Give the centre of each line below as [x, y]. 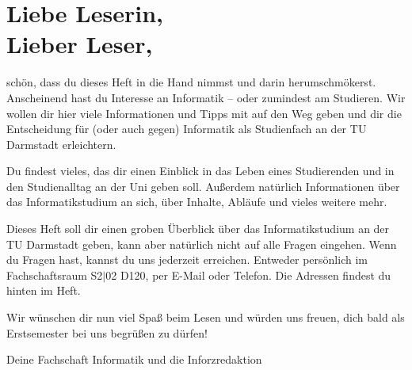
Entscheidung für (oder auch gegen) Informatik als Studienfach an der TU [187, 129]
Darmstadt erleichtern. [61, 144]
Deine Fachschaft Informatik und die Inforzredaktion [134, 359]
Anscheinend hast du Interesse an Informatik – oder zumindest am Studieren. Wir [206, 97]
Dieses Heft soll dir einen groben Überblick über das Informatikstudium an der [198, 229]
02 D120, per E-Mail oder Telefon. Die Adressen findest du [248, 275]
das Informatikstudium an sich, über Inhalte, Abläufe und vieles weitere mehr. [197, 202]
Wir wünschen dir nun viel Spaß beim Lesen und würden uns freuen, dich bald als [206, 317]
